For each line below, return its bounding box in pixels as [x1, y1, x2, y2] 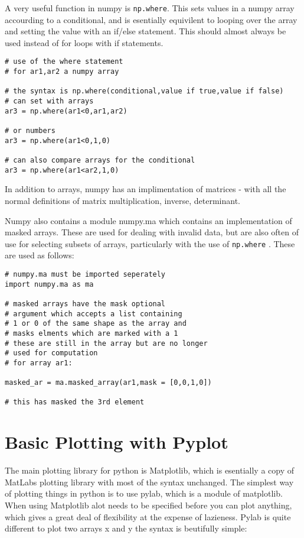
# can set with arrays [5, 97, 94, 106]
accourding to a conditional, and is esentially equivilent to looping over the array [5, 13, 298, 25]
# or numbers [5, 127, 55, 135]
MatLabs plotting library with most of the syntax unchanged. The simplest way [5, 475, 294, 488]
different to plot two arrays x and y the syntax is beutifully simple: [5, 522, 247, 534]
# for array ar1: [5, 358, 73, 367]
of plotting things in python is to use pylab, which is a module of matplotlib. [5, 487, 283, 500]
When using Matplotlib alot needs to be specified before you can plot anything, [5, 499, 292, 511]
